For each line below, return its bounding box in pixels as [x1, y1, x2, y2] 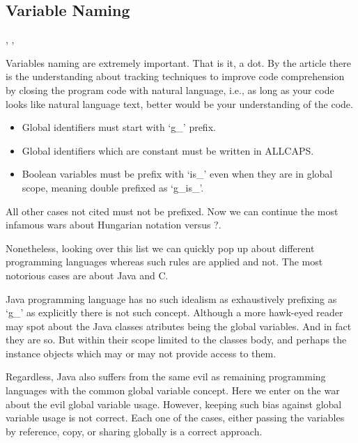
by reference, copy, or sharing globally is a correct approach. [6, 423, 263, 438]
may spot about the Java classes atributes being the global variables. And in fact [6, 318, 352, 333]
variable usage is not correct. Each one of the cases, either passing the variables [6, 410, 345, 425]
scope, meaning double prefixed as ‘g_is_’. [22, 180, 204, 194]
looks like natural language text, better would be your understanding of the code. [6, 96, 353, 111]
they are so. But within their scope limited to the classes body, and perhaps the [6, 332, 347, 347]
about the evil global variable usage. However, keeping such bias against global [6, 396, 342, 411]
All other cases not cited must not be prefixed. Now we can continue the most [6, 203, 338, 218]
